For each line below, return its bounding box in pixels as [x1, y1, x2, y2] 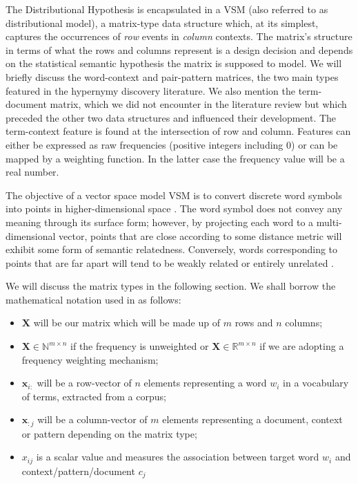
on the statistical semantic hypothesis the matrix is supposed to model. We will [6, 56, 342, 71]
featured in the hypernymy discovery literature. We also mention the [6, 83, 295, 97]
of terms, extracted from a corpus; [21, 389, 166, 403]
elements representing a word [143, 375, 267, 390]
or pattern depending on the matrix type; [21, 426, 197, 440]
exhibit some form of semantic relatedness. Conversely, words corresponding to [6, 242, 338, 257]
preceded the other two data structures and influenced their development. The [6, 110, 337, 124]
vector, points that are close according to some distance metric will [59, 228, 342, 243]
